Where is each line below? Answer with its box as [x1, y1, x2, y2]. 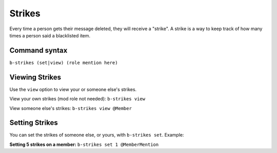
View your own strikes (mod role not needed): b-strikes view [9, 96, 146, 102]
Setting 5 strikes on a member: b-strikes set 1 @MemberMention [9, 141, 159, 147]
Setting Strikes [9, 118, 58, 127]
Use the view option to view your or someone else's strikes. [9, 86, 137, 92]
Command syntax [9, 46, 68, 55]
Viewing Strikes [9, 73, 62, 81]
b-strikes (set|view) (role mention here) [9, 59, 118, 65]
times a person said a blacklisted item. [9, 32, 91, 38]
